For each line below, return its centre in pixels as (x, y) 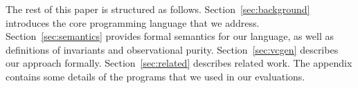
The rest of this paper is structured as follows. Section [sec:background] (158, 9)
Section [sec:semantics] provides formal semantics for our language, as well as (170, 36)
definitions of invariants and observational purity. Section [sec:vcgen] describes (172, 49)
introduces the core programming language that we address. (133, 22)
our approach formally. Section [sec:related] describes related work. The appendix (179, 63)
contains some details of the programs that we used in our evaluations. (155, 76)
